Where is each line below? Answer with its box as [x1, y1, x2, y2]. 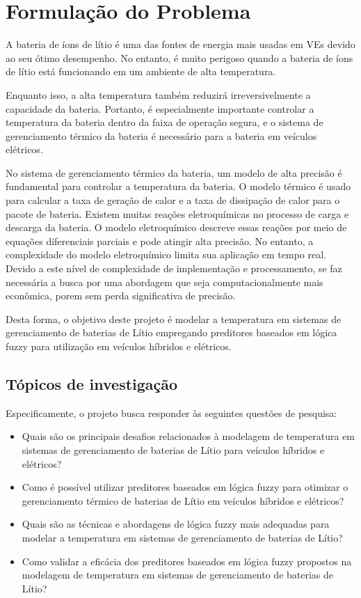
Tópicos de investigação [6, 372, 178, 394]
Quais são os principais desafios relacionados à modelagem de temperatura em [22, 429, 355, 443]
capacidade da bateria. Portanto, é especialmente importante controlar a [6, 101, 314, 116]
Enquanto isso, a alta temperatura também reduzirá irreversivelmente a [6, 87, 311, 102]
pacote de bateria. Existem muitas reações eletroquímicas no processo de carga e [6, 206, 349, 221]
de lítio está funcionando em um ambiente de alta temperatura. [6, 64, 276, 79]
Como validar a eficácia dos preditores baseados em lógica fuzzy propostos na [22, 553, 352, 568]
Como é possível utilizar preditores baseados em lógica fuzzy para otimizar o [22, 480, 348, 494]
